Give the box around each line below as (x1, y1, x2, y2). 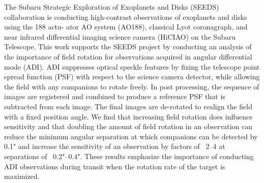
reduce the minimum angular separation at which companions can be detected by (4, 131, 258, 141)
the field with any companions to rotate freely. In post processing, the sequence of (4, 81, 259, 91)
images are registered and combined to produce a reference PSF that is (4, 91, 225, 102)
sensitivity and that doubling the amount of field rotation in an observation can (4, 121, 253, 132)
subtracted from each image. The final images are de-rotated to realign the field (4, 101, 252, 111)
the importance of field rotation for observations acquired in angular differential (4, 51, 252, 62)
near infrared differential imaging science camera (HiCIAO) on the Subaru (4, 31, 236, 42)
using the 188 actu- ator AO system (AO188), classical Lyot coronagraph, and (4, 21, 248, 32)
